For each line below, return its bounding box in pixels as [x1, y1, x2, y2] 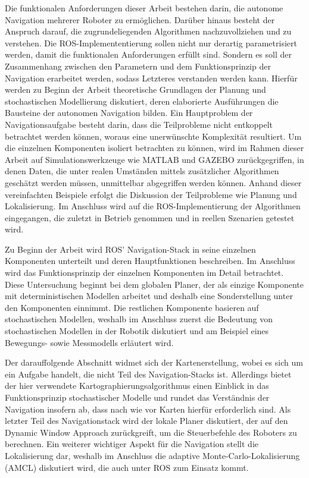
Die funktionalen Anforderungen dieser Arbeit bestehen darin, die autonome [5, 2, 283, 14]
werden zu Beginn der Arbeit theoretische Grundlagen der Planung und [5, 83, 266, 96]
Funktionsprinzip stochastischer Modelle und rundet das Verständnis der [5, 391, 270, 403]
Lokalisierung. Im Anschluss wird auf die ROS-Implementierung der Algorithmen [5, 200, 301, 212]
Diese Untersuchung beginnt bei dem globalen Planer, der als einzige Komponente [5, 278, 304, 290]
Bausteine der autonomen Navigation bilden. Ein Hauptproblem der [5, 106, 253, 119]
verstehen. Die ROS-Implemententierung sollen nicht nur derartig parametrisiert [5, 36, 297, 49]
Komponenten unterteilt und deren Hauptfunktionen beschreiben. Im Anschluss [5, 254, 295, 267]
